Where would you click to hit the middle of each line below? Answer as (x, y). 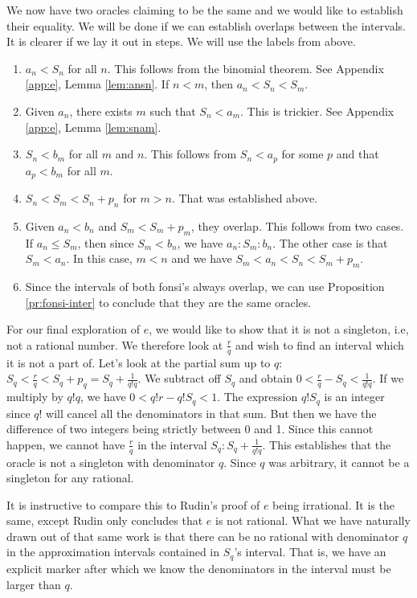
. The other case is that (330, 242)
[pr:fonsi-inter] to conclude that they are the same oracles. (168, 302)
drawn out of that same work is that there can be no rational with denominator (203, 536)
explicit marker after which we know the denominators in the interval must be (199, 568)
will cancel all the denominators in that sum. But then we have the (211, 413)
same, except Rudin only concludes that (105, 520)
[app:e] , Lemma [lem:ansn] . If (97, 84)
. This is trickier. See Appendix (317, 111)
